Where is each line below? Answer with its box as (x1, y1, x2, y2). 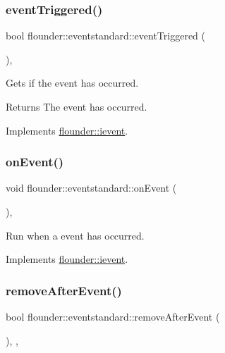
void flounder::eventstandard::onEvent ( (6, 180, 177, 195)
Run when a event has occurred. (6, 228, 145, 242)
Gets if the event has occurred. (6, 75, 139, 90)
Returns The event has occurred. (6, 99, 147, 113)
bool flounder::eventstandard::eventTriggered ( (6, 28, 206, 43)
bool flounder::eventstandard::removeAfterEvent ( (6, 309, 220, 323)
